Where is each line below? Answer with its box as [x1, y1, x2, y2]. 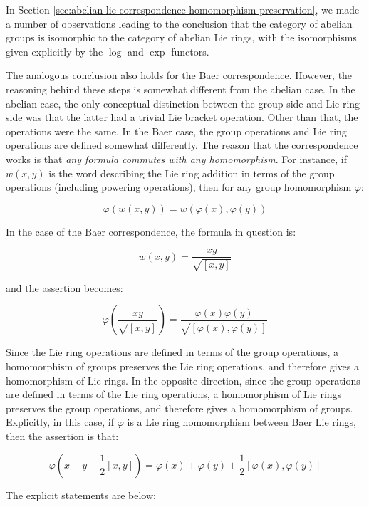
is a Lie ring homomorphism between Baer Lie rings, [127, 414, 356, 429]
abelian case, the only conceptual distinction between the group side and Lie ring [6, 95, 360, 110]
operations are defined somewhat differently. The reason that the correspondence [6, 137, 358, 152]
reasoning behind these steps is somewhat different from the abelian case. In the [6, 81, 355, 96]
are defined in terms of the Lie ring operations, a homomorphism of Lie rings [6, 387, 342, 402]
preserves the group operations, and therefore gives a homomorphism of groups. [6, 400, 353, 415]
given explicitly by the [6, 43, 103, 58]
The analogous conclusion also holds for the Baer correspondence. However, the [6, 68, 353, 83]
